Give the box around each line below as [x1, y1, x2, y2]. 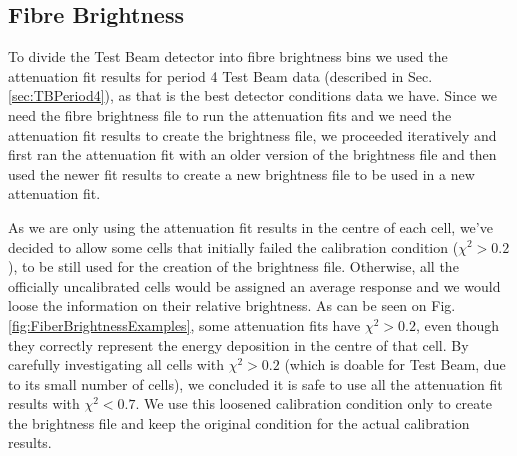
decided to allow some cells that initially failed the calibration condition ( [8, 236, 459, 257]
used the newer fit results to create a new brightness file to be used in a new [8, 163, 475, 184]
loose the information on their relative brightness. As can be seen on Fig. [8, 295, 456, 316]
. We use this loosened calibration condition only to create [135, 393, 492, 414]
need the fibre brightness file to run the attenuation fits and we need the [8, 104, 452, 125]
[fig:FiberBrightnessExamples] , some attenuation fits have [8, 314, 361, 335]
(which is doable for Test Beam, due [284, 354, 506, 375]
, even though [415, 314, 500, 335]
